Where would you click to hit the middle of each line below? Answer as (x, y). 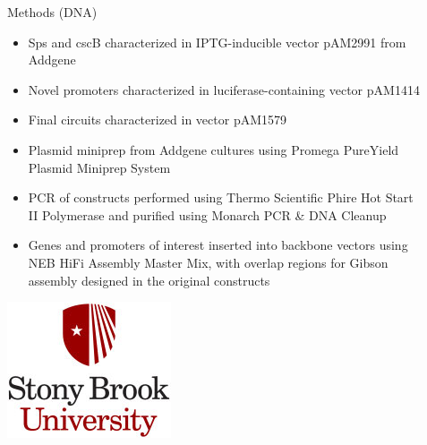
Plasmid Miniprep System (99, 167)
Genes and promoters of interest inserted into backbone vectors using (218, 245)
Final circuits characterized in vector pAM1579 (157, 120)
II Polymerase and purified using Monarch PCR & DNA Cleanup (207, 214)
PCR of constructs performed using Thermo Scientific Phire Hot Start (221, 197)
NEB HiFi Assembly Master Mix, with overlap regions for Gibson (208, 262)
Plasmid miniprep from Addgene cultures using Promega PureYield (213, 149)
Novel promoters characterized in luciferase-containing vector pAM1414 (224, 89)
